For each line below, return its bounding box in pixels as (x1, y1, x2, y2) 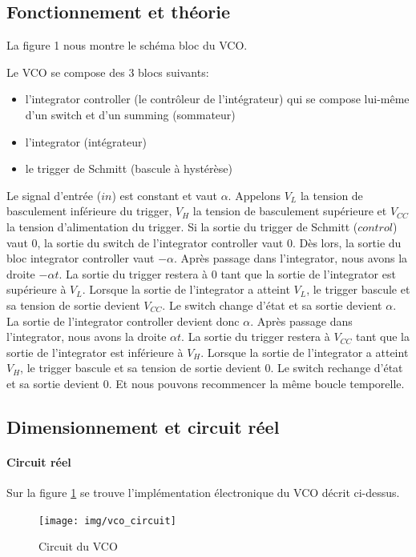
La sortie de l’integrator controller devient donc (6, 312, 240, 329)
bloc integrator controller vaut (6, 250, 155, 266)
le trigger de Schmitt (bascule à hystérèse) (25, 160, 232, 177)
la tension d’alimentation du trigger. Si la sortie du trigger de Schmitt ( (6, 218, 358, 234)
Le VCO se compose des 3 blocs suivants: (6, 63, 209, 80)
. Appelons (228, 186, 281, 203)
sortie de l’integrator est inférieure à (6, 343, 184, 360)
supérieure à (6, 281, 67, 298)
